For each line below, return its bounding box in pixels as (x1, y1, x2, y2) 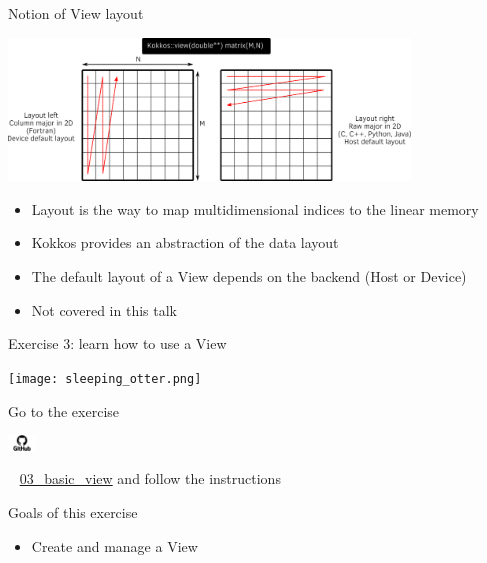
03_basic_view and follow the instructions (19, 468, 281, 489)
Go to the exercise (8, 400, 120, 421)
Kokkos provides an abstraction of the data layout (31, 232, 339, 253)
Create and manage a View (31, 535, 198, 556)
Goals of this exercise (8, 502, 138, 523)
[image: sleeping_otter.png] (8, 371, 202, 386)
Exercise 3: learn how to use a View (8, 333, 227, 354)
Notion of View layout (8, 3, 144, 23)
